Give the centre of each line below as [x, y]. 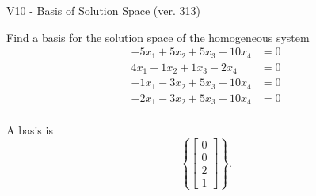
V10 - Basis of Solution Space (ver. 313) [103, 10]
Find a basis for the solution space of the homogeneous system [158, 37]
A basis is [30, 130]
